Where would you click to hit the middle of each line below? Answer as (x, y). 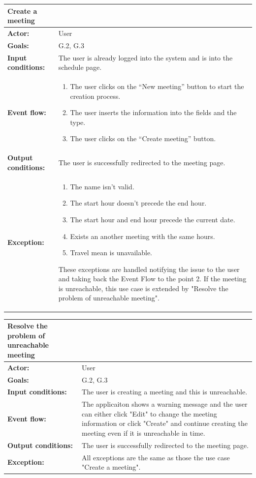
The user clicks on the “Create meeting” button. (143, 138)
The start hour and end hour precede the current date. (153, 219)
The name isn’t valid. (102, 186)
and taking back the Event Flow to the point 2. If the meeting (152, 279)
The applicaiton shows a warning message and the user (165, 404)
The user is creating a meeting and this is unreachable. (165, 392)
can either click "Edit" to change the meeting (149, 413)
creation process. (95, 96)
